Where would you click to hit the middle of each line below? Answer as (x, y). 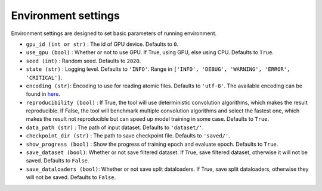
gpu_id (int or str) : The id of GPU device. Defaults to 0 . (102, 44)
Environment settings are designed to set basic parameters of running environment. (114, 33)
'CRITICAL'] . (44, 77)
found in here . (43, 94)
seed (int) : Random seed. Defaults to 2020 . (83, 61)
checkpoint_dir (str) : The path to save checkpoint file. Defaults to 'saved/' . (128, 136)
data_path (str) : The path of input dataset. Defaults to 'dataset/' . (115, 127)
